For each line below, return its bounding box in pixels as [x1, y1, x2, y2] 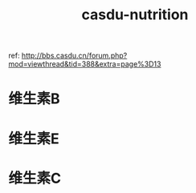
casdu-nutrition [81, 6, 189, 24]
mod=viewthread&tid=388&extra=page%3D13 [8, 59, 161, 69]
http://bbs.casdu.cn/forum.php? [21, 50, 128, 61]
